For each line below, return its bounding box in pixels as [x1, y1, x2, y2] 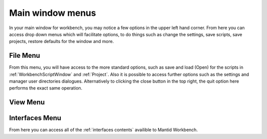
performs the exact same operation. [9, 85, 83, 91]
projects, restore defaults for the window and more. [9, 39, 114, 45]
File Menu [9, 51, 41, 60]
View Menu [9, 98, 45, 106]
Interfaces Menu [9, 114, 61, 122]
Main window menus [9, 7, 96, 18]
